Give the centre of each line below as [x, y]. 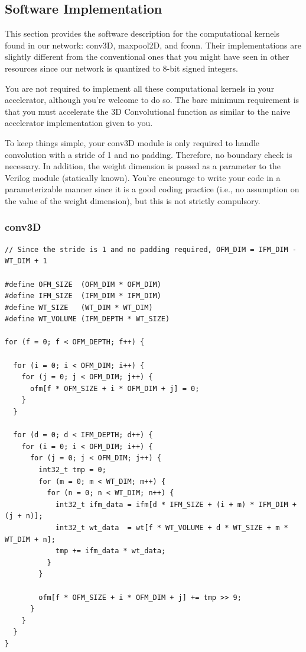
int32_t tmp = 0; [72, 470]
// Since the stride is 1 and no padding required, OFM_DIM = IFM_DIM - [151, 249]
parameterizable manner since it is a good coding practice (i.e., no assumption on [152, 189]
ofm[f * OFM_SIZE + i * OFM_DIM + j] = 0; [115, 388]
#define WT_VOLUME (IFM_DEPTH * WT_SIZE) [87, 319]
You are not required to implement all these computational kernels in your [140, 88]
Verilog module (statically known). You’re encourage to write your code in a [143, 177]
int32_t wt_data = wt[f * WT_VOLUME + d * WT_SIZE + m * [172, 527]
